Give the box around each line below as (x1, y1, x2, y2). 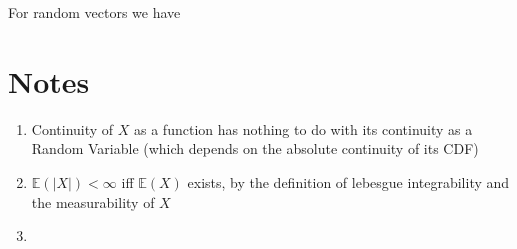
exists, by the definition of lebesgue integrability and (187, 171, 510, 192)
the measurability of (31, 191, 155, 212)
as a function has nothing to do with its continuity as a (134, 118, 473, 139)
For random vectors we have (8, 2, 181, 22)
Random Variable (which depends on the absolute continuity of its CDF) (31, 138, 479, 159)
